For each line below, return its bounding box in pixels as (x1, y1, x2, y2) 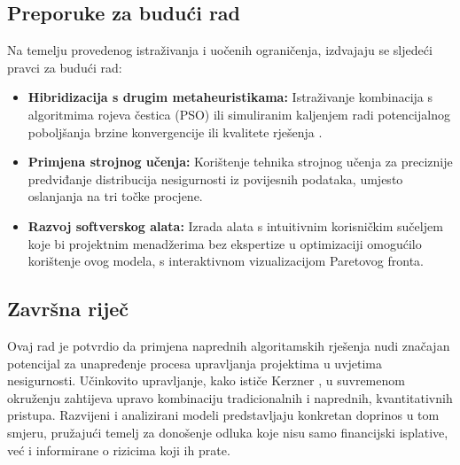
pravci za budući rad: (7, 58, 122, 76)
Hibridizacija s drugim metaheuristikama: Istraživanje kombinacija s (27, 88, 433, 106)
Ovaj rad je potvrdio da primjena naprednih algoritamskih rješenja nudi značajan (7, 336, 450, 354)
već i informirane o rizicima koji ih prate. (7, 440, 230, 459)
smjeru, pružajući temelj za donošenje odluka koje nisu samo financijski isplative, (7, 422, 448, 441)
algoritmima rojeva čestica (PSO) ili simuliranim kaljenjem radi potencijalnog (27, 105, 450, 123)
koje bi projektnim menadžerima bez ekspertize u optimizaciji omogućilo (27, 234, 422, 252)
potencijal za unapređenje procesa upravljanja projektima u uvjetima (7, 353, 383, 372)
